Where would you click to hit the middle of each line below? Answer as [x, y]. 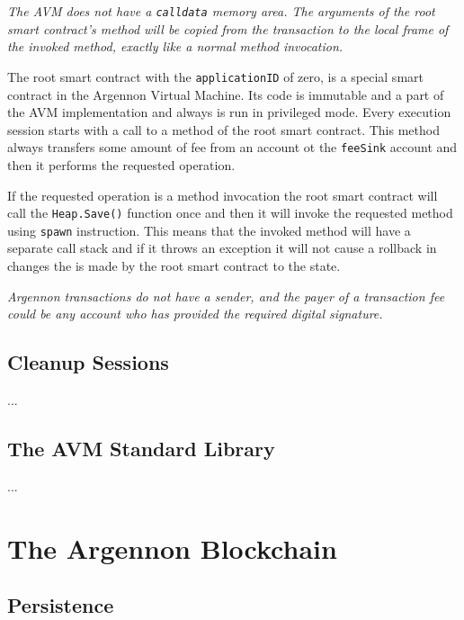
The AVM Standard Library [141, 448]
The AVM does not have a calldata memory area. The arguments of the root [221, 11]
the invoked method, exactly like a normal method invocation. [175, 46]
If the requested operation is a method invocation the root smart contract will [223, 195]
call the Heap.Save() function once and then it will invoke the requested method [230, 213]
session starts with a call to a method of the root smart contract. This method [223, 129]
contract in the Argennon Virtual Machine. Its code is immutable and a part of [226, 94]
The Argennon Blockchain [172, 548]
